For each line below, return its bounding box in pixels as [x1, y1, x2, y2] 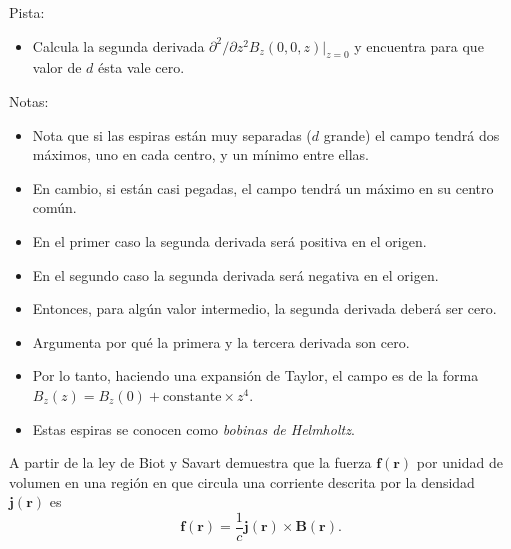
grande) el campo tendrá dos [323, 124, 500, 145]
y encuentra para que [354, 35, 484, 56]
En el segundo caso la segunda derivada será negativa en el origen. [32, 264, 439, 285]
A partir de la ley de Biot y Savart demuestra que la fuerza [9, 452, 372, 473]
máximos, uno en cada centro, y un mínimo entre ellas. [32, 144, 370, 165]
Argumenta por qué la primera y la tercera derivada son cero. [32, 331, 410, 352]
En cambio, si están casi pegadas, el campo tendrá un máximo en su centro [32, 177, 494, 198]
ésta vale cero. [98, 57, 185, 78]
